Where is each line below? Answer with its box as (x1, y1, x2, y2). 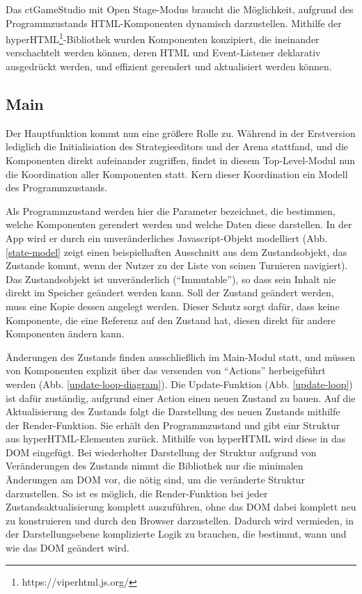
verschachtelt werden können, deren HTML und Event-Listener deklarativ (6, 45, 321, 60)
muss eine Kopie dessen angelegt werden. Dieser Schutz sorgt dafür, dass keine (6, 298, 340, 313)
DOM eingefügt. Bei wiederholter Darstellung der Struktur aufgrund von (6, 444, 317, 459)
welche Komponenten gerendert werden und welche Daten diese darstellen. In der (6, 217, 352, 232)
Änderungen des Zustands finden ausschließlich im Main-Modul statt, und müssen (6, 349, 355, 364)
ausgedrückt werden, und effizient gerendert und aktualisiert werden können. (6, 59, 332, 74)
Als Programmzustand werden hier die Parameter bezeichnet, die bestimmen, (6, 203, 336, 218)
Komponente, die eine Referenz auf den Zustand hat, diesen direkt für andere (6, 312, 336, 327)
